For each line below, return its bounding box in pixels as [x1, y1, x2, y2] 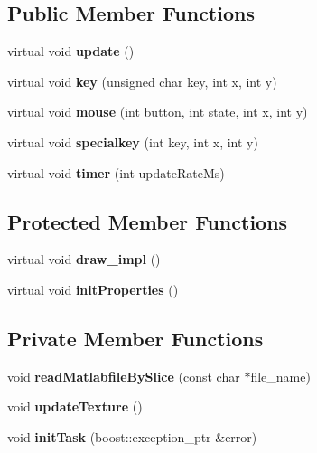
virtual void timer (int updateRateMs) [7, 163, 225, 182]
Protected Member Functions [7, 207, 288, 235]
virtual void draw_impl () [7, 250, 161, 269]
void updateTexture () [7, 397, 143, 416]
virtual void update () [7, 42, 135, 61]
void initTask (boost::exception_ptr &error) [7, 427, 257, 446]
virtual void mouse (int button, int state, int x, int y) [7, 102, 308, 121]
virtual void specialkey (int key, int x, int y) [7, 132, 258, 151]
